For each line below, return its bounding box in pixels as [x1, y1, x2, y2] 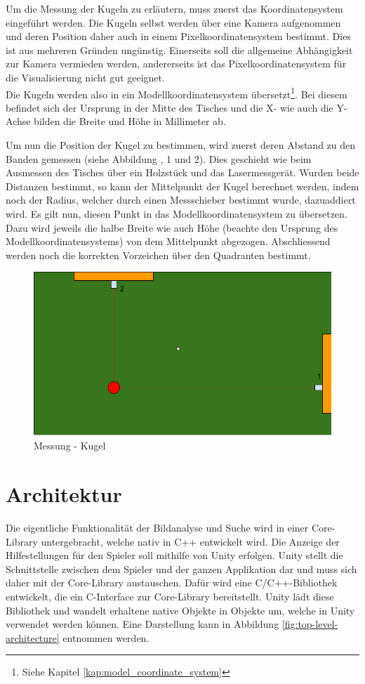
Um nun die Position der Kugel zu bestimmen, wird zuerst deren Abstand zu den [6, 138, 356, 152]
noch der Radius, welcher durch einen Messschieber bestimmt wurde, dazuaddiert [6, 192, 356, 207]
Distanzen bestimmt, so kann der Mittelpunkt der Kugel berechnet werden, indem [6, 178, 359, 193]
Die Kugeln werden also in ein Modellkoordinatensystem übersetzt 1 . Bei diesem [6, 84, 347, 101]
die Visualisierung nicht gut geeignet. [6, 70, 165, 84]
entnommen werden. [62, 630, 150, 645]
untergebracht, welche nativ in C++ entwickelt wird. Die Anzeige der [41, 534, 340, 548]
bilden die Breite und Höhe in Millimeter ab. [34, 114, 226, 129]
